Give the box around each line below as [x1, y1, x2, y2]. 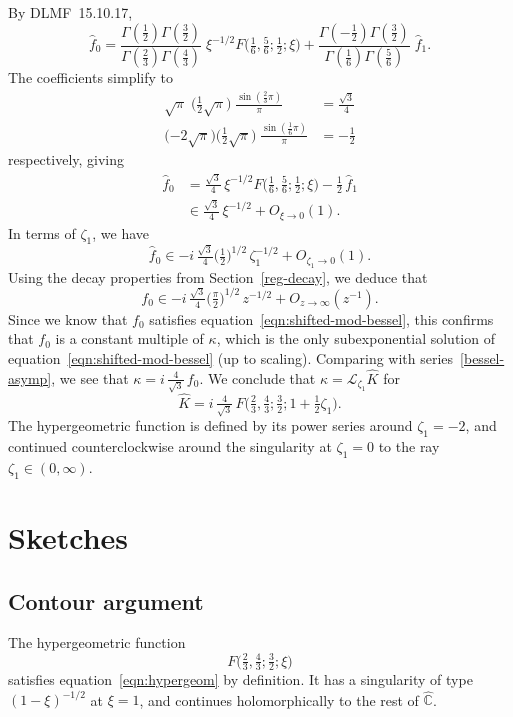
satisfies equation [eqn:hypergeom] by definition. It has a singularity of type [8, 669, 473, 690]
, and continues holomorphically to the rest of [139, 689, 419, 710]
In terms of [8, 222, 76, 243]
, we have [92, 222, 150, 243]
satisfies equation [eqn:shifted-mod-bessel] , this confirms [149, 308, 494, 329]
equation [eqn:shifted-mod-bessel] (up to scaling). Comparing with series [8, 348, 454, 369]
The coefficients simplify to [8, 67, 174, 88]
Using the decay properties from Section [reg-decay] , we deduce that [8, 266, 428, 287]
